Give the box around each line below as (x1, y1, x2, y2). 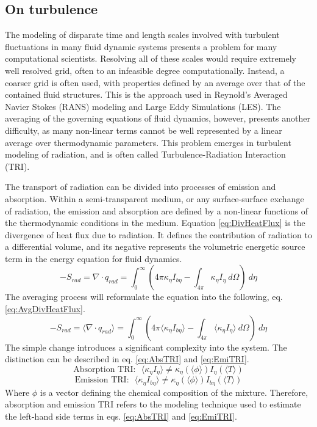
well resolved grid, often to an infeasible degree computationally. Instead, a (5, 64, 285, 76)
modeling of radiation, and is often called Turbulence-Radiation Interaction (5, 148, 286, 161)
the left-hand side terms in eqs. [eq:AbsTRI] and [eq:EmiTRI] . (5, 409, 237, 422)
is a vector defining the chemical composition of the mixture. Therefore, (40, 385, 308, 398)
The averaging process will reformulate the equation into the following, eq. (5, 290, 283, 303)
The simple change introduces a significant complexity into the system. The (5, 340, 287, 353)
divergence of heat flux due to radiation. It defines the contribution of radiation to (5, 228, 312, 241)
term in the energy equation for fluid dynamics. (5, 252, 182, 265)
